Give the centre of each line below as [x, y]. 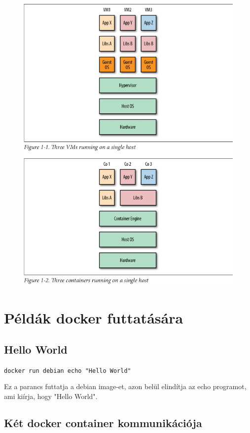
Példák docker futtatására [94, 318]
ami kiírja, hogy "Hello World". [51, 396]
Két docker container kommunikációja [103, 422]
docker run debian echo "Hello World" [68, 371]
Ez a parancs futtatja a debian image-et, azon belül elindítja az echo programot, [125, 386]
